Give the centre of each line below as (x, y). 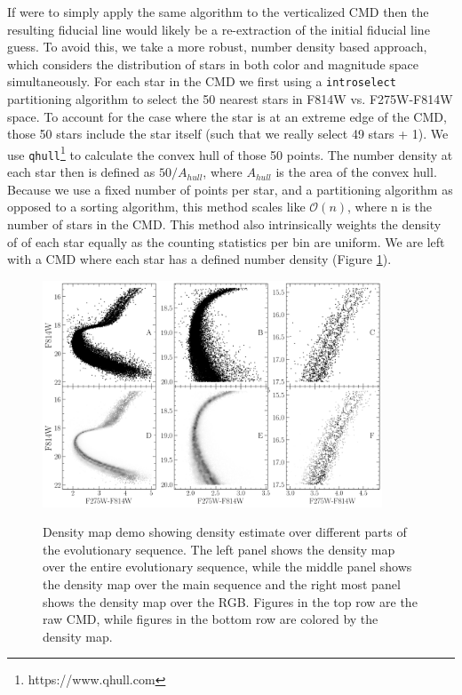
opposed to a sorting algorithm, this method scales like (156, 207)
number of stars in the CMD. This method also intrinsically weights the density (224, 224)
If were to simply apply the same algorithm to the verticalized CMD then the (218, 12)
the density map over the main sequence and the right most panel (222, 583)
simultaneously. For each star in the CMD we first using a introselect (202, 81)
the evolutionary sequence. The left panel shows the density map (219, 549)
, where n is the (390, 207)
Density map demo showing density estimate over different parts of (225, 532)
